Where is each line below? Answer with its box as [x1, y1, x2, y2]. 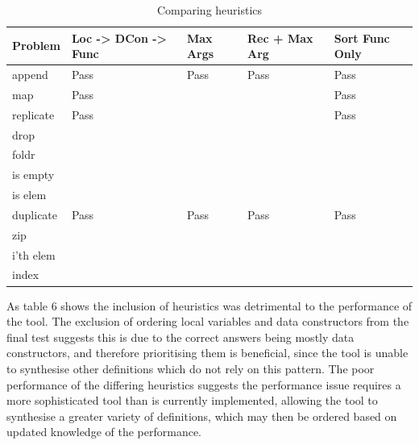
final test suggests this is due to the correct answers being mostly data [6, 328, 355, 345]
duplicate [12, 206, 58, 222]
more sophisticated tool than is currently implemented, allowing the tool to [6, 392, 378, 409]
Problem [12, 37, 60, 54]
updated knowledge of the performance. [6, 423, 201, 440]
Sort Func [334, 29, 390, 46]
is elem [12, 186, 47, 203]
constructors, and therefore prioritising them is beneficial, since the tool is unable [6, 344, 409, 361]
